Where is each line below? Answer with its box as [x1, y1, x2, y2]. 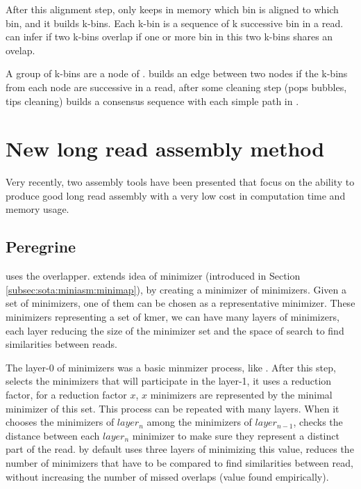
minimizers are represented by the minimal [150, 387, 333, 402]
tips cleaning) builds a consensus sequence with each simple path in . [6, 93, 299, 108]
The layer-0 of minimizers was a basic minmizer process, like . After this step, [6, 360, 336, 374]
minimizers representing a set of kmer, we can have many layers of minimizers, [6, 310, 339, 324]
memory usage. [6, 202, 69, 216]
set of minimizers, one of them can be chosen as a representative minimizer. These [6, 296, 355, 310]
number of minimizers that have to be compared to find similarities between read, [6, 455, 353, 470]
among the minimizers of [146, 415, 252, 429]
